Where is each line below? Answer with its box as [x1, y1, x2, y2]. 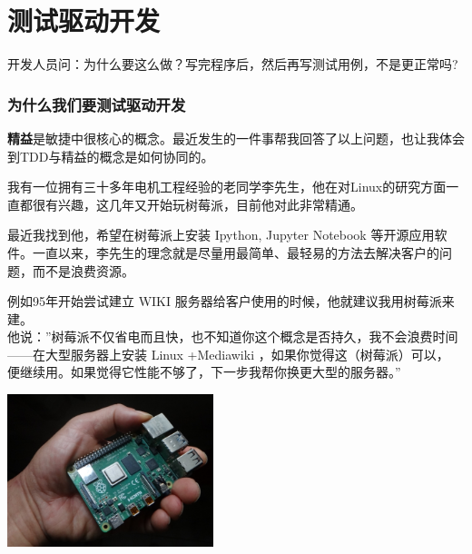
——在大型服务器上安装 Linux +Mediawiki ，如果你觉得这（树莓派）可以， [7, 344, 449, 363]
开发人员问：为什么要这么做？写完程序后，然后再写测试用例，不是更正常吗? [7, 54, 458, 74]
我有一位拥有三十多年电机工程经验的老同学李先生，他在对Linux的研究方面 [7, 177, 447, 196]
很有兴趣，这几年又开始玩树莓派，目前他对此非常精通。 [32, 194, 363, 213]
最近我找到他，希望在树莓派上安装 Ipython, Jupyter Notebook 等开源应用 [7, 225, 435, 244]
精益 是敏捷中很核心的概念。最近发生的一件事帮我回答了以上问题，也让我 [7, 128, 439, 147]
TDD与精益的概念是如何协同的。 [19, 146, 214, 165]
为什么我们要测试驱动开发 [7, 93, 186, 115]
